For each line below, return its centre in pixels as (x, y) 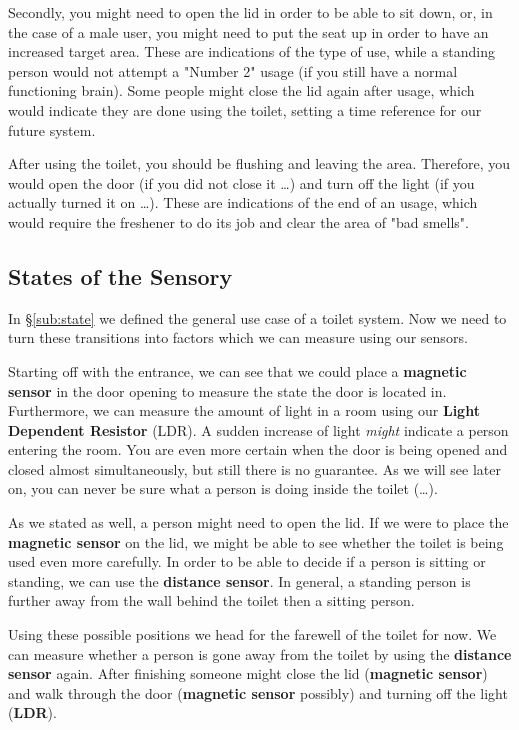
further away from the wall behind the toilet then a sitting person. (211, 600)
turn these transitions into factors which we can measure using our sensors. (238, 337)
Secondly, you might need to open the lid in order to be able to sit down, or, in (250, 12)
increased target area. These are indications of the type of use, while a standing (252, 51)
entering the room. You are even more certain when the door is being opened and (258, 449)
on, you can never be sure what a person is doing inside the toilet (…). (223, 488)
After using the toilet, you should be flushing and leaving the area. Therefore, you (259, 163)
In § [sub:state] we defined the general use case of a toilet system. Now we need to (257, 317)
